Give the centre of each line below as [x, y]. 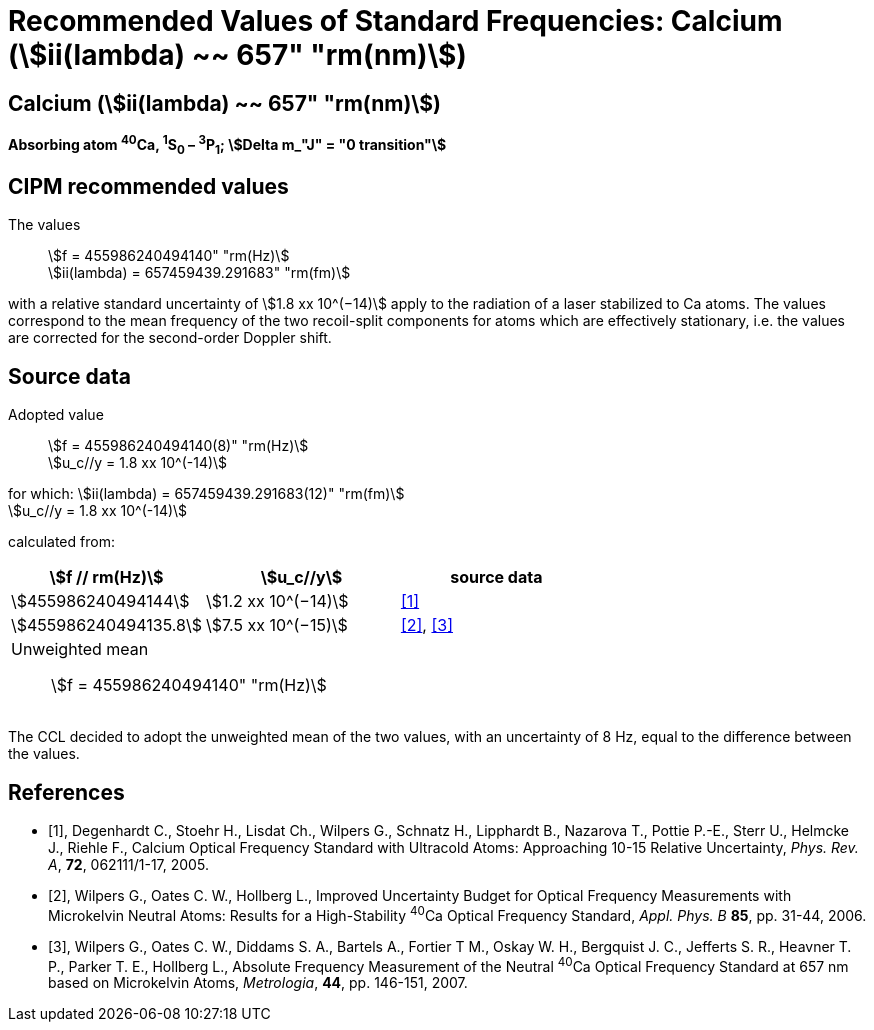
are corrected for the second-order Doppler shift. [170, 338]
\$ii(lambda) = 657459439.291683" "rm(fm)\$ [199, 273]
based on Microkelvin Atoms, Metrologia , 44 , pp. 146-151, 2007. [258, 983]
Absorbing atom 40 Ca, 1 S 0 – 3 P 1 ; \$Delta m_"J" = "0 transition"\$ [227, 145]
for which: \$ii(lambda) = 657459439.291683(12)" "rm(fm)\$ [206, 494]
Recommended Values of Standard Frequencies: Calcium [395, 21]
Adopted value [56, 415]
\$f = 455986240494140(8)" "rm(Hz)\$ [178, 446]
